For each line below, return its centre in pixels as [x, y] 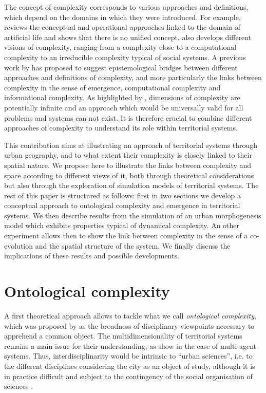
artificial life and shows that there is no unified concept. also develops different [128, 37]
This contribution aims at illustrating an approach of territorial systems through [131, 145]
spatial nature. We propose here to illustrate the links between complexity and [128, 165]
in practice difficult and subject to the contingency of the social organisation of [128, 376]
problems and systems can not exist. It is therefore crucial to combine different [128, 117]
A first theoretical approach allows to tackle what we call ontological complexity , [130, 315]
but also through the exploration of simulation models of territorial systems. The [131, 185]
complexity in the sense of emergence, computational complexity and [112, 87]
